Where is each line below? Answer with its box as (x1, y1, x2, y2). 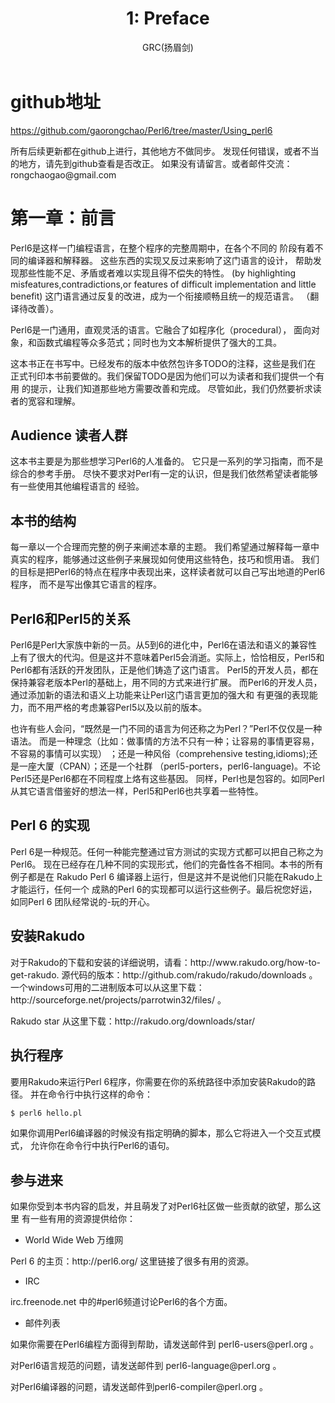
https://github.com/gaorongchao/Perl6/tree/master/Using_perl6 (10, 124, 273, 136)
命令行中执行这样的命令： (47, 1088, 153, 1100)
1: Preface (126, 7, 210, 30)
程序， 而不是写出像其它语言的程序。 (10, 578, 162, 591)
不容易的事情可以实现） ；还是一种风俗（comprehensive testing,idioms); (10, 748, 310, 760)
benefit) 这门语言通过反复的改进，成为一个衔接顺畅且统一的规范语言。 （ (10, 290, 311, 302)
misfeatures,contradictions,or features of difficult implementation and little (10, 278, 317, 290)
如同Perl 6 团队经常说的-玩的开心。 (10, 895, 155, 907)
